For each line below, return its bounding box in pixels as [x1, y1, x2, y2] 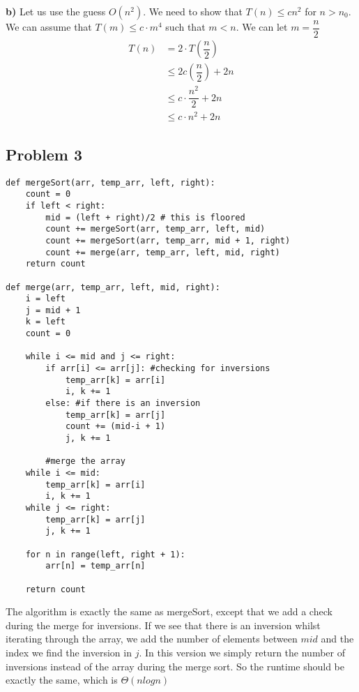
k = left [25, 317, 66, 327]
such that [165, 20, 206, 34]
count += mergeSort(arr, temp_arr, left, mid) [45, 224, 266, 234]
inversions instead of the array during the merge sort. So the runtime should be [6, 659, 345, 673]
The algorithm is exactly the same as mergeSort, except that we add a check [6, 604, 333, 619]
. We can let [236, 20, 288, 34]
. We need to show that [143, 4, 243, 18]
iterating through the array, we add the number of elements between [6, 631, 298, 646]
